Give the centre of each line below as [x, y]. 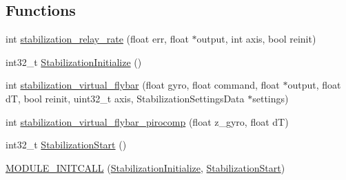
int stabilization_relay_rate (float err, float [97, 39]
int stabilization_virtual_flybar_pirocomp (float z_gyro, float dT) [147, 121]
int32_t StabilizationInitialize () [74, 61]
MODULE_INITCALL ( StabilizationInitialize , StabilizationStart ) [145, 167]
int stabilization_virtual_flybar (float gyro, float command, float [143, 85]
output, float [314, 85]
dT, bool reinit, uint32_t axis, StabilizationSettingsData [125, 98]
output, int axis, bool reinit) [256, 39]
